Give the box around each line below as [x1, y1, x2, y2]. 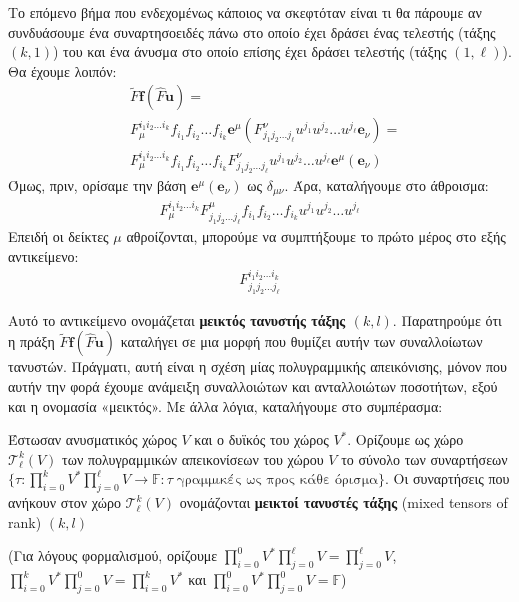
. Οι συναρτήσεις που [385, 468, 510, 489]
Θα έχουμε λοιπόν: [8, 60, 117, 81]
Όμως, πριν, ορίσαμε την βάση [8, 174, 187, 195]
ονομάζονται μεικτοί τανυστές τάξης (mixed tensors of [179, 492, 508, 513]
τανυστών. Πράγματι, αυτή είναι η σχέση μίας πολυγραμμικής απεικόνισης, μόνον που [8, 356, 507, 377]
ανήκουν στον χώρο [8, 492, 121, 513]
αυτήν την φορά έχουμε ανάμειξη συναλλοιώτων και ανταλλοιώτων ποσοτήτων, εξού [8, 376, 498, 397]
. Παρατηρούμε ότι [392, 309, 502, 330]
